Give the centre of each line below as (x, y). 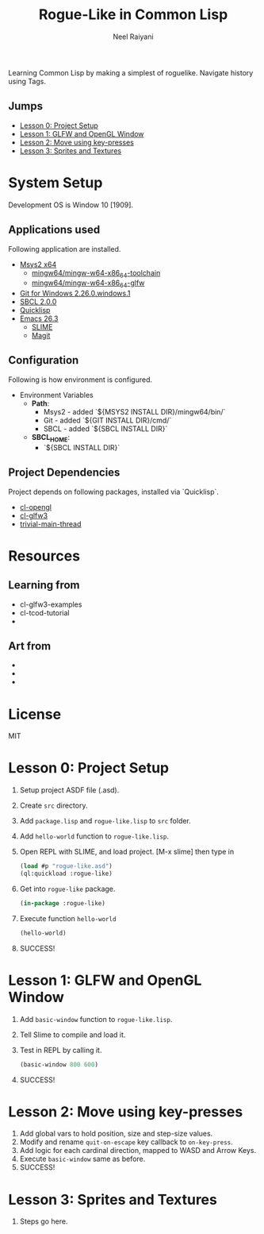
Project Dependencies (64, 473)
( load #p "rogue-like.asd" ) (66, 866)
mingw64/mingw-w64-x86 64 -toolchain (96, 274)
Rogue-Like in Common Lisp (133, 15)
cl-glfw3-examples (51, 604)
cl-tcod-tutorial (44, 612)
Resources (44, 555)
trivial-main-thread (50, 524)
